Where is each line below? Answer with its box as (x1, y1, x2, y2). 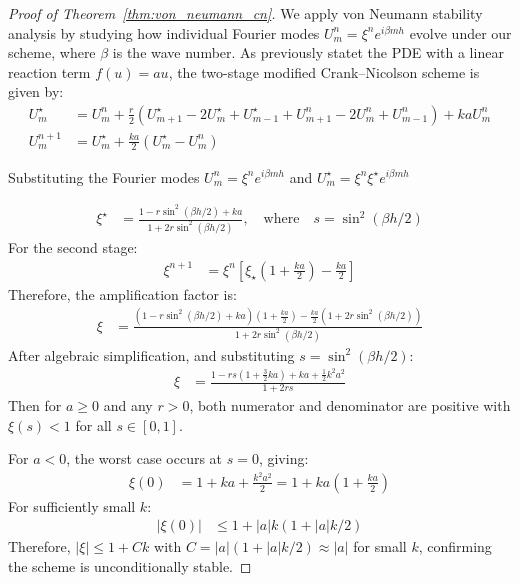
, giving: (258, 448, 309, 469)
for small (353, 536, 407, 557)
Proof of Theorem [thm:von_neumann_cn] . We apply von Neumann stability (8, 3, 483, 23)
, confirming (418, 536, 492, 557)
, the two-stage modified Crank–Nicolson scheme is (168, 61, 480, 82)
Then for (8, 394, 62, 415)
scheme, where (8, 42, 96, 63)
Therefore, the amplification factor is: (8, 283, 237, 304)
